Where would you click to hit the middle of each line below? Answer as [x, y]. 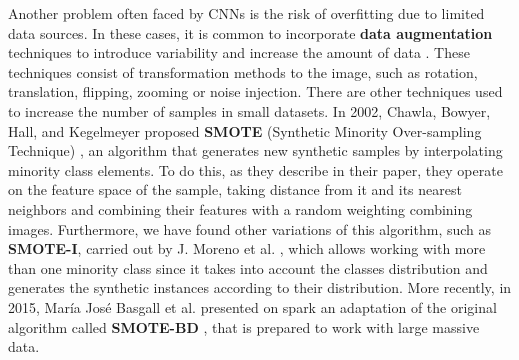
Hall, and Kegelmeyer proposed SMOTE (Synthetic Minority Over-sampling [245, 130]
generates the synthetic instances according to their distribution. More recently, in [260, 287]
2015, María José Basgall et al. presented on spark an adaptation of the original [252, 306]
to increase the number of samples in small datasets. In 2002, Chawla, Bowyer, [249, 110]
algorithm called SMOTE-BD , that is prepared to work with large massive [244, 326]
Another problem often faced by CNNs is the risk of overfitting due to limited [246, 13]
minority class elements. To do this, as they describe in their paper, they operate [255, 169]
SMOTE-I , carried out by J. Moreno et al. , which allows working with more [247, 248]
